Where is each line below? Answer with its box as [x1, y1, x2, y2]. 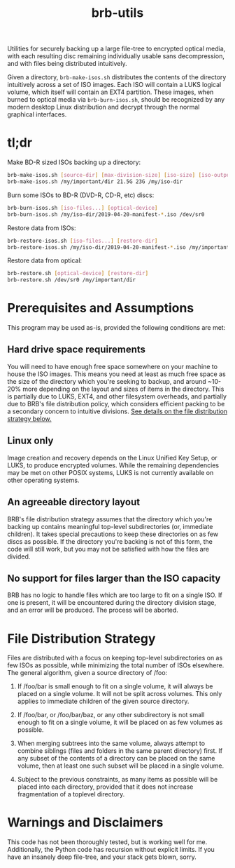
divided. [7, 552, 31, 561]
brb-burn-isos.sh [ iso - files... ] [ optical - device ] [7, 204, 158, 211]
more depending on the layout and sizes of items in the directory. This [22, 385, 225, 393]
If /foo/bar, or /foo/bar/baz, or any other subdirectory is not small [17, 711, 205, 719]
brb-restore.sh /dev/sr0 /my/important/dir [7, 276, 136, 283]
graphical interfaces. [7, 110, 67, 119]
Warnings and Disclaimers [7, 815, 164, 831]
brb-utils [91, 5, 144, 21]
